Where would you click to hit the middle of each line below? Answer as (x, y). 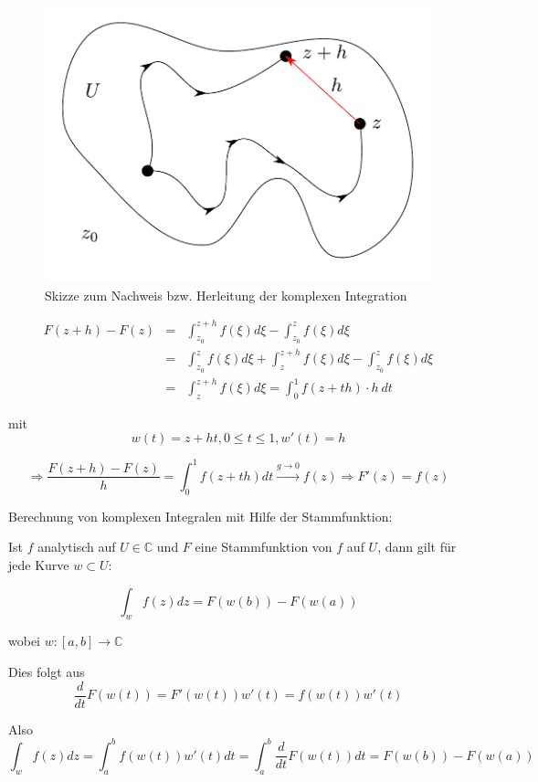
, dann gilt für (417, 547)
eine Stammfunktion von (264, 547)
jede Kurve (39, 564)
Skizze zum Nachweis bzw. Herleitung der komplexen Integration (226, 295)
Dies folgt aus (47, 671)
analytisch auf (77, 547)
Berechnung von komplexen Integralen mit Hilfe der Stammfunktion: (200, 516)
